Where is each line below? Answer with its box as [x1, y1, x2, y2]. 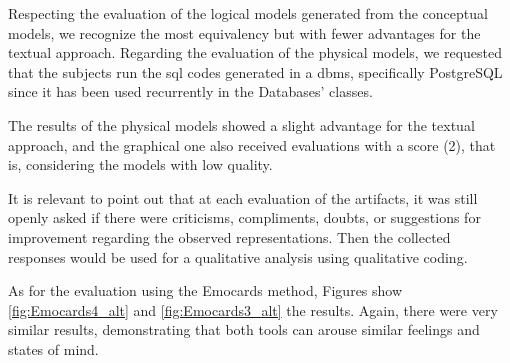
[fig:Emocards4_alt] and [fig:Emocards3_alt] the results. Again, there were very [8, 299, 498, 320]
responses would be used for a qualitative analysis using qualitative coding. [8, 246, 468, 267]
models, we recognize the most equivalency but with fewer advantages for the [8, 22, 481, 43]
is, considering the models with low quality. [8, 154, 273, 175]
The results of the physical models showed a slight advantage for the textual [8, 114, 475, 135]
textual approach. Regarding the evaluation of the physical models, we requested [8, 42, 503, 63]
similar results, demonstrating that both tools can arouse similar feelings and [8, 319, 480, 340]
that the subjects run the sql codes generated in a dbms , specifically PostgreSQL [8, 61, 503, 82]
